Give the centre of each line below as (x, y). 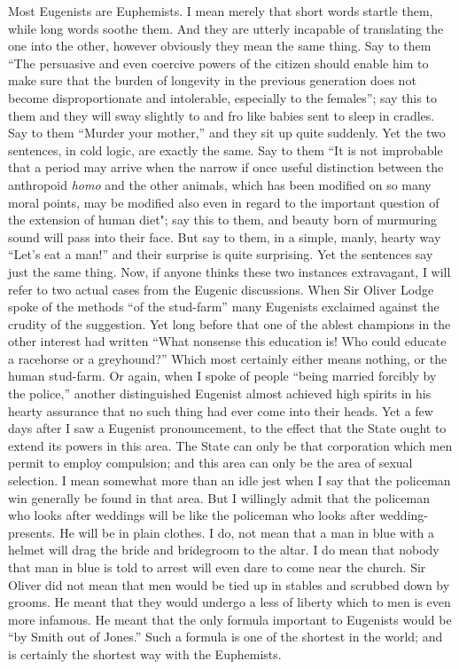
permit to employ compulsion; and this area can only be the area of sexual (210, 463)
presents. (32, 532)
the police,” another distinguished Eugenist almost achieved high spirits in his (220, 394)
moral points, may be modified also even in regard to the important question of (224, 202)
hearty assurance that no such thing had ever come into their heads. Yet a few (221, 410)
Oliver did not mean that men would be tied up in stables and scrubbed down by (229, 584)
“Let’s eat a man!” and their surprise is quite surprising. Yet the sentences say (221, 254)
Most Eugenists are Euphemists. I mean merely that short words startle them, (221, 11)
